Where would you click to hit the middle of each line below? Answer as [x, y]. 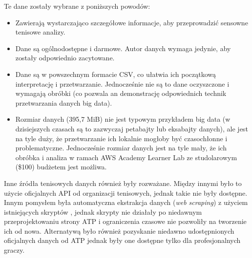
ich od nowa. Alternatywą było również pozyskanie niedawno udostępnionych [119, 230]
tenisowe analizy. [40, 32]
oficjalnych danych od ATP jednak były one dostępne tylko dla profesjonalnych [122, 240]
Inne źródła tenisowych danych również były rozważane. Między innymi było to [123, 183]
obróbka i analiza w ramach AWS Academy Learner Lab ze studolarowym [126, 157]
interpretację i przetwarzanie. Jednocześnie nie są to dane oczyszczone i [122, 83]
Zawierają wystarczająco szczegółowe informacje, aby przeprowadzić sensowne [132, 22]
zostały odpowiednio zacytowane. [65, 58]
